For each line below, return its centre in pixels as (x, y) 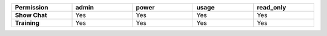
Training (27, 23)
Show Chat (31, 15)
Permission (31, 7)
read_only (271, 7)
